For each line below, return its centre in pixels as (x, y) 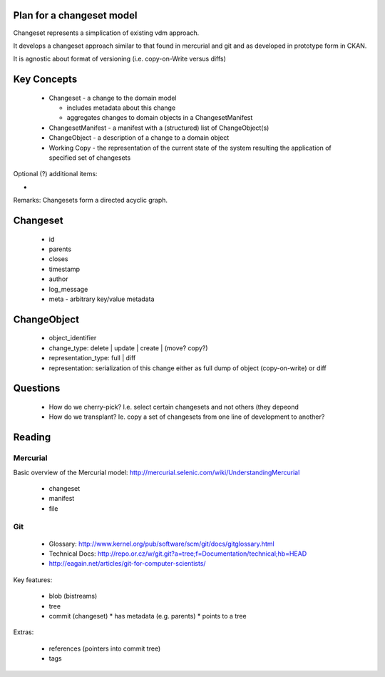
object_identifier (73, 338)
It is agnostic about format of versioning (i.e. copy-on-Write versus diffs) (119, 59)
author (58, 279)
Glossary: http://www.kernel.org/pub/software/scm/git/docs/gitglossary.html (161, 544)
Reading (32, 438)
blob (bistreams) (73, 596)
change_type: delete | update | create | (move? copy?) (128, 348)
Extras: (24, 632)
